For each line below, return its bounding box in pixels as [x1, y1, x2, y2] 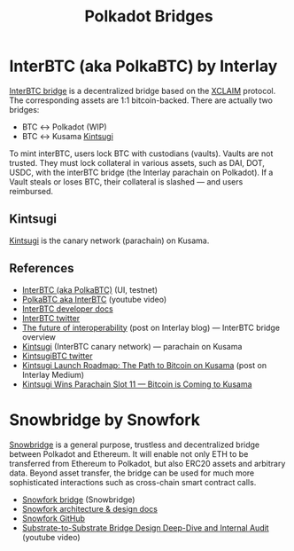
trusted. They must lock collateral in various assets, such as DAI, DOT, [9, 157, 266, 168]
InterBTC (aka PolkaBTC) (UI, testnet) [21, 284, 158, 295]
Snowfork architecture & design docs [21, 503, 158, 514]
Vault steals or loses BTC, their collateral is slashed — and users [9, 176, 244, 187]
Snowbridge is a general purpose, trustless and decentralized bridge [9, 439, 260, 450]
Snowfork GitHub [21, 513, 86, 523]
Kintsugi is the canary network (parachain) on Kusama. [9, 235, 210, 246]
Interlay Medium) [21, 369, 85, 380]
